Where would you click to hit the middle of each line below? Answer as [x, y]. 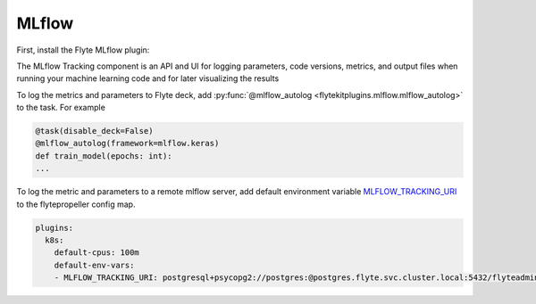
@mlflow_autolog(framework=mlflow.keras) [127, 144]
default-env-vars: [94, 265]
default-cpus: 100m [97, 253]
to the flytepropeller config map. [76, 204]
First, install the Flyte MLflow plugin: [83, 50]
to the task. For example [61, 108]
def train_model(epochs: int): [104, 156]
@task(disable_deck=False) [94, 131]
